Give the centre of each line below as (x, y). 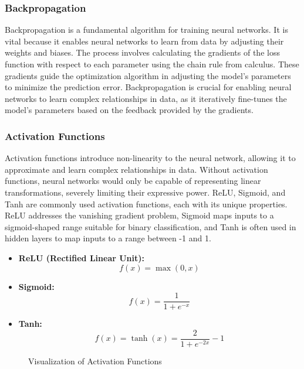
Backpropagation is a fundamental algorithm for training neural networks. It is (146, 30)
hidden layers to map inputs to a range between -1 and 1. (108, 238)
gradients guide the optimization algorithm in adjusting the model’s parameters (148, 75)
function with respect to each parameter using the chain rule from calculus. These (152, 64)
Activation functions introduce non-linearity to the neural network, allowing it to (150, 158)
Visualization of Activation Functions (95, 361)
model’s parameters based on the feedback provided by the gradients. (129, 110)
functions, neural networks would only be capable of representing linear (133, 181)
